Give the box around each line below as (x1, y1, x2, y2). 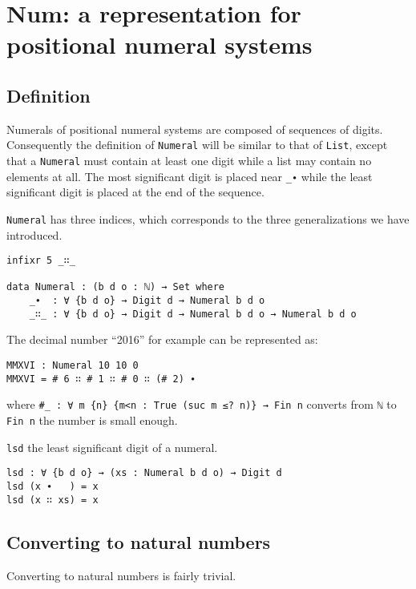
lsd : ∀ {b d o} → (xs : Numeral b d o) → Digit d (6, 467, 282, 479)
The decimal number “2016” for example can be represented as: (6, 331, 318, 348)
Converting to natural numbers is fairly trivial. (6, 567, 236, 583)
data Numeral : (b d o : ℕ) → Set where (6, 281, 225, 293)
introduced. (6, 226, 63, 243)
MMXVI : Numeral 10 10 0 (6, 360, 139, 372)
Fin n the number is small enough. (6, 412, 178, 429)
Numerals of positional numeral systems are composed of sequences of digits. (6, 120, 383, 137)
